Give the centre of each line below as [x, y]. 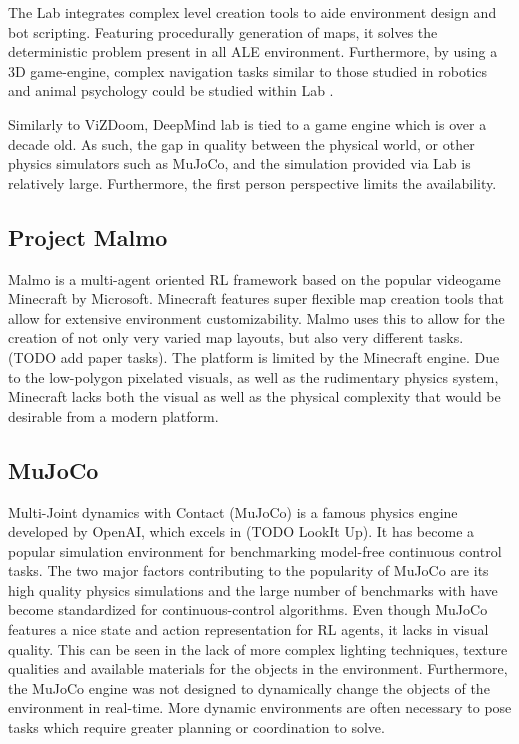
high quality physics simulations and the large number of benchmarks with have [253, 589]
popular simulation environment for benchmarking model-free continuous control [255, 550]
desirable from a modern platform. [113, 415]
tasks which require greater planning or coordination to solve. [196, 727]
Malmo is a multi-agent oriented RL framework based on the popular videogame [254, 278]
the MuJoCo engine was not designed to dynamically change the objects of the [249, 687]
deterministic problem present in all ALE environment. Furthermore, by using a [253, 51]
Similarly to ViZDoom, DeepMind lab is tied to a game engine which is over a [247, 123]
